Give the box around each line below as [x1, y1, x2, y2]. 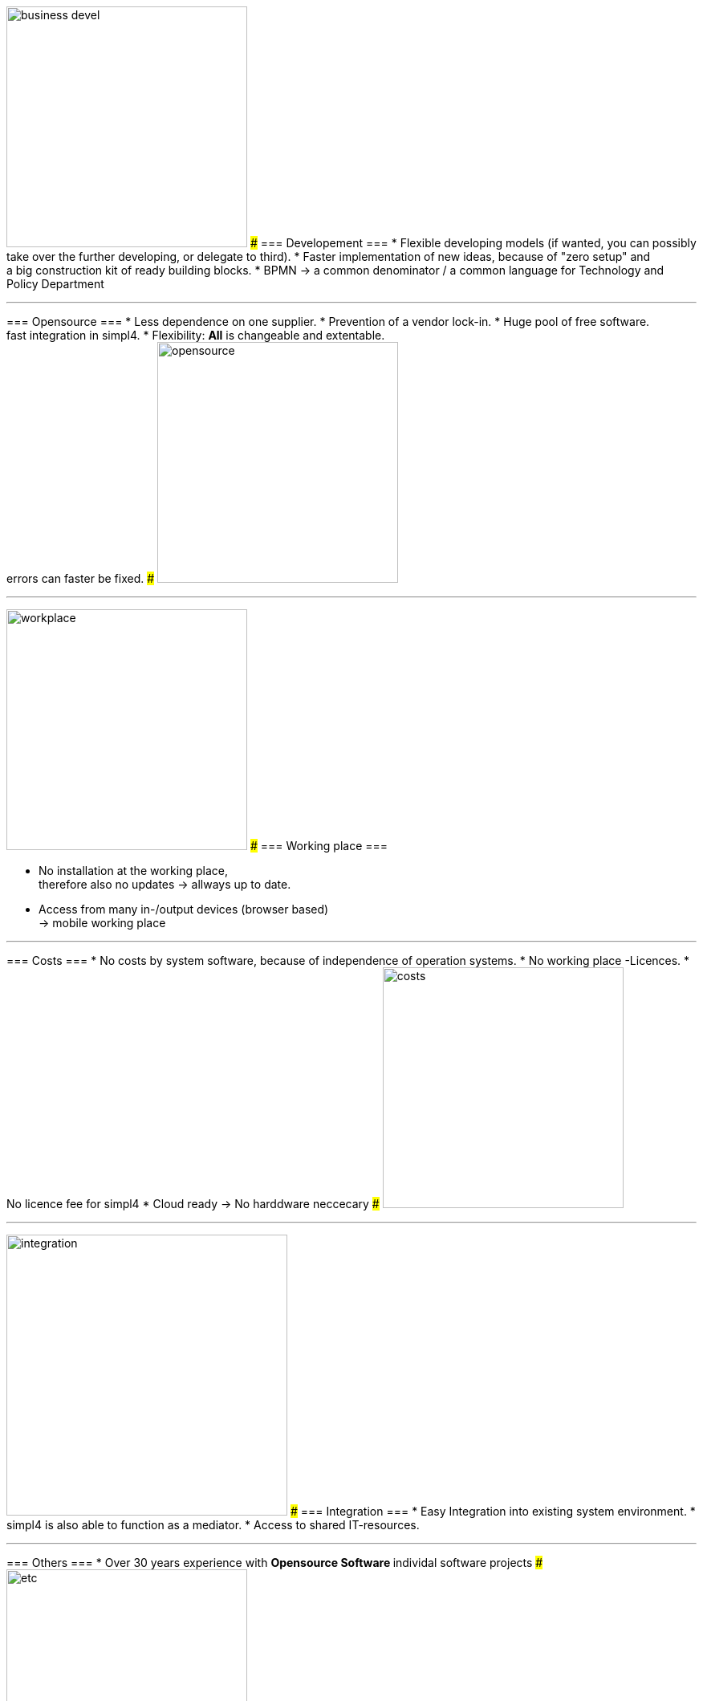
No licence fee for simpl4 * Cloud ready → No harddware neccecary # [6, 1197, 380, 1211]
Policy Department [6, 277, 104, 291]
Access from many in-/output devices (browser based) [39, 902, 329, 916]
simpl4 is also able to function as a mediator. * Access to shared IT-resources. [6, 1518, 420, 1532]
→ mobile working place [39, 916, 166, 930]
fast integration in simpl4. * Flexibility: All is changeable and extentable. [6, 328, 385, 342]
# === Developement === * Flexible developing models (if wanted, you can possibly [250, 236, 697, 250]
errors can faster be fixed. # [6, 572, 155, 585]
